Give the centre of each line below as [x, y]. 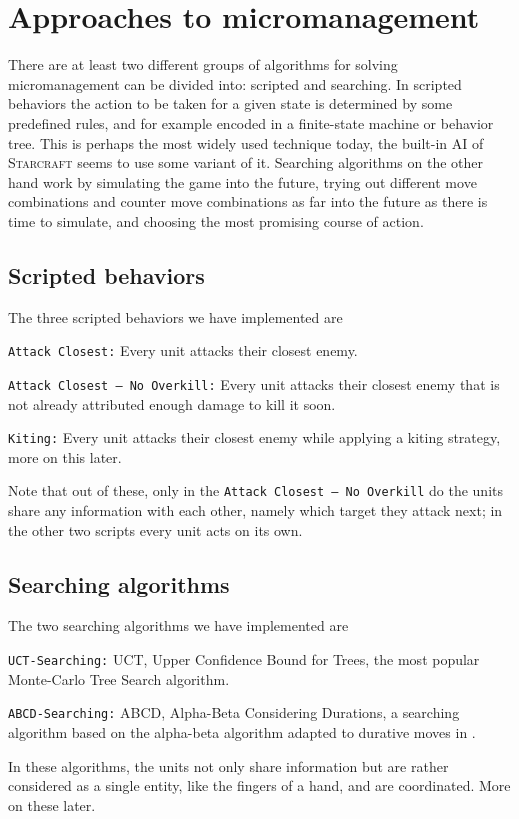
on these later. [52, 804]
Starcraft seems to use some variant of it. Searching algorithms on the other [245, 162]
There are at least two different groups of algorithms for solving [203, 64]
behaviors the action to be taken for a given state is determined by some [230, 103]
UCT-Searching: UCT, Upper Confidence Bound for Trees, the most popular [244, 659]
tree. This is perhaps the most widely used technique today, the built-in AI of [246, 142]
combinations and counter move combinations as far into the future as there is [248, 201]
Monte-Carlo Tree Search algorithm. [119, 678]
